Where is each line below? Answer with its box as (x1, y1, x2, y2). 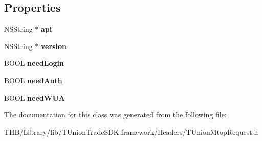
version (41, 40, 67, 51)
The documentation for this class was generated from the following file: (4, 109, 227, 120)
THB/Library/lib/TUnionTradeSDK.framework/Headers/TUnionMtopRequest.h (4, 126, 258, 137)
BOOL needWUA (4, 92, 65, 103)
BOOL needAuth (4, 75, 62, 85)
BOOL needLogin (4, 58, 64, 68)
